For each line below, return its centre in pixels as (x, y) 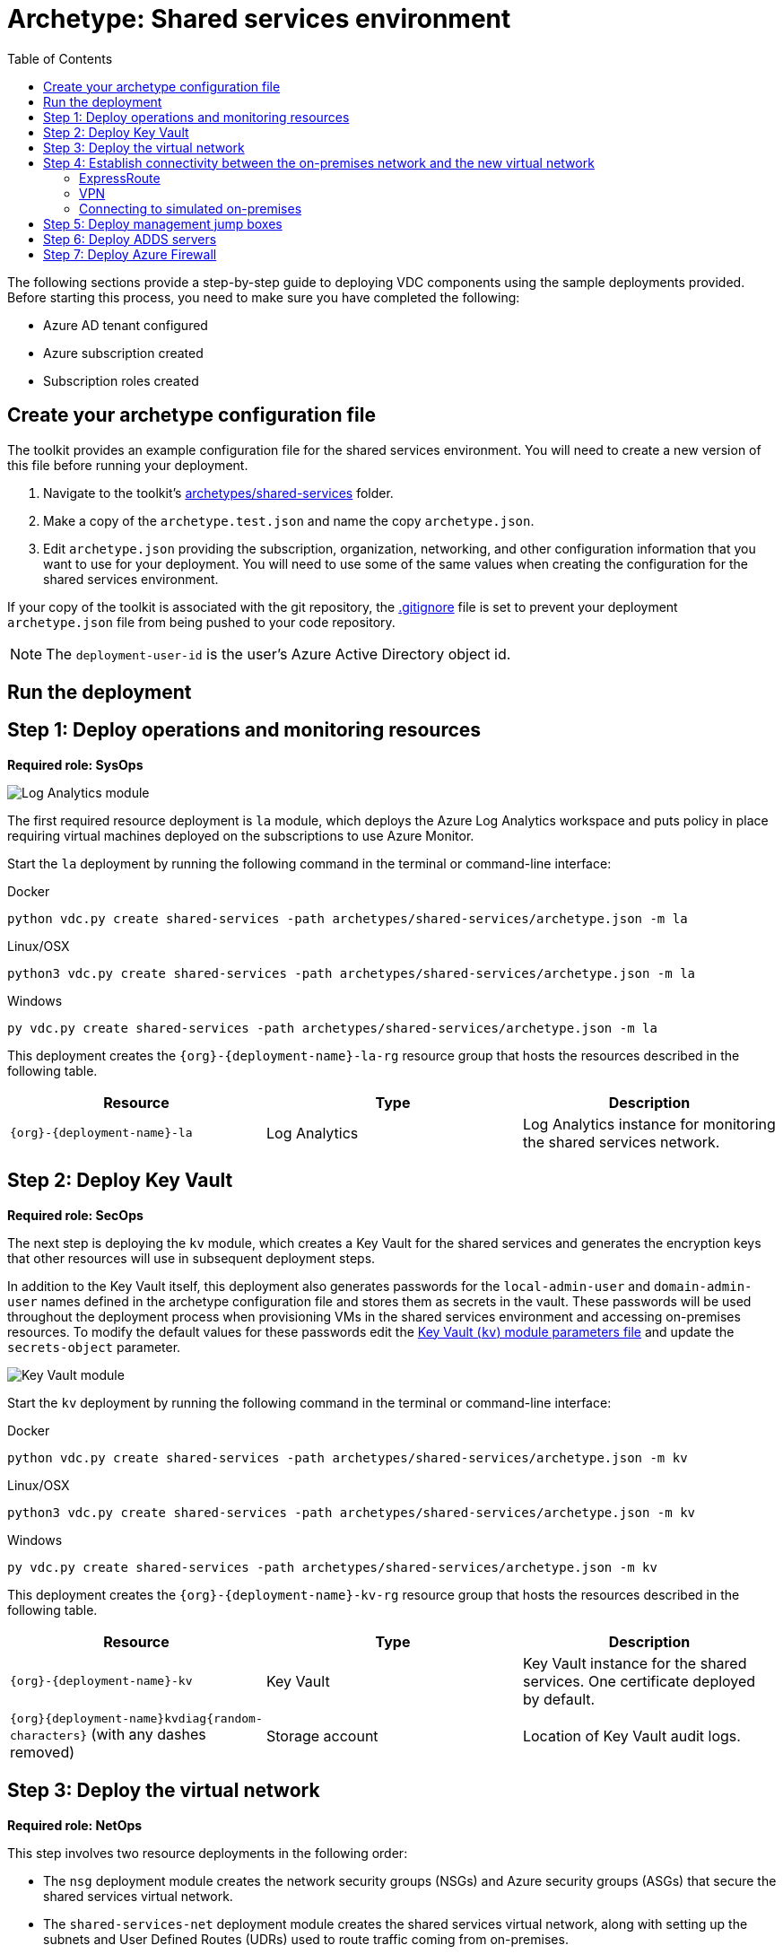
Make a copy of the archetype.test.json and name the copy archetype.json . (289, 520)
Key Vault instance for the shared (635, 1663)
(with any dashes (148, 1734)
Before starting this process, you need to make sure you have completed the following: (264, 297)
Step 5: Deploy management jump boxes (163, 223)
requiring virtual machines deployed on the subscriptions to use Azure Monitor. (241, 835)
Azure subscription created (123, 353)
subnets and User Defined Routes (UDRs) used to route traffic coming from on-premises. (306, 1939)
